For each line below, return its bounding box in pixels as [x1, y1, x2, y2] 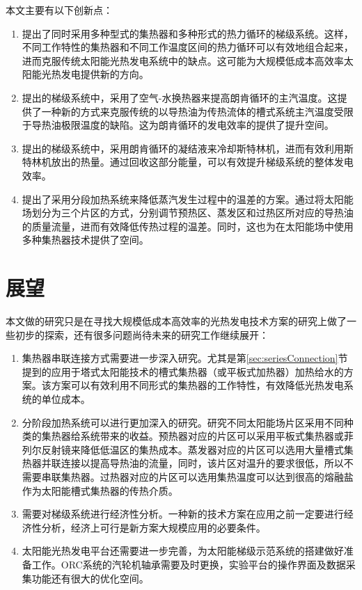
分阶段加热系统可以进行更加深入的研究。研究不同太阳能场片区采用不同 [22, 415, 344, 429]
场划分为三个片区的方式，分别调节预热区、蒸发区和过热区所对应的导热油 [22, 205, 354, 220]
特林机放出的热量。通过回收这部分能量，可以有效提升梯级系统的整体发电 [22, 154, 354, 169]
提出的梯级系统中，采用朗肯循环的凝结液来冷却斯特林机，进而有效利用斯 [22, 141, 354, 155]
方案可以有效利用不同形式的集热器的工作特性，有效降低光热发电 [51, 378, 344, 392]
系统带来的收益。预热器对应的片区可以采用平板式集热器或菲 [80, 429, 354, 443]
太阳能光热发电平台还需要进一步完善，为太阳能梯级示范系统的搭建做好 [22, 543, 344, 558]
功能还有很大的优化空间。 [31, 571, 149, 585]
